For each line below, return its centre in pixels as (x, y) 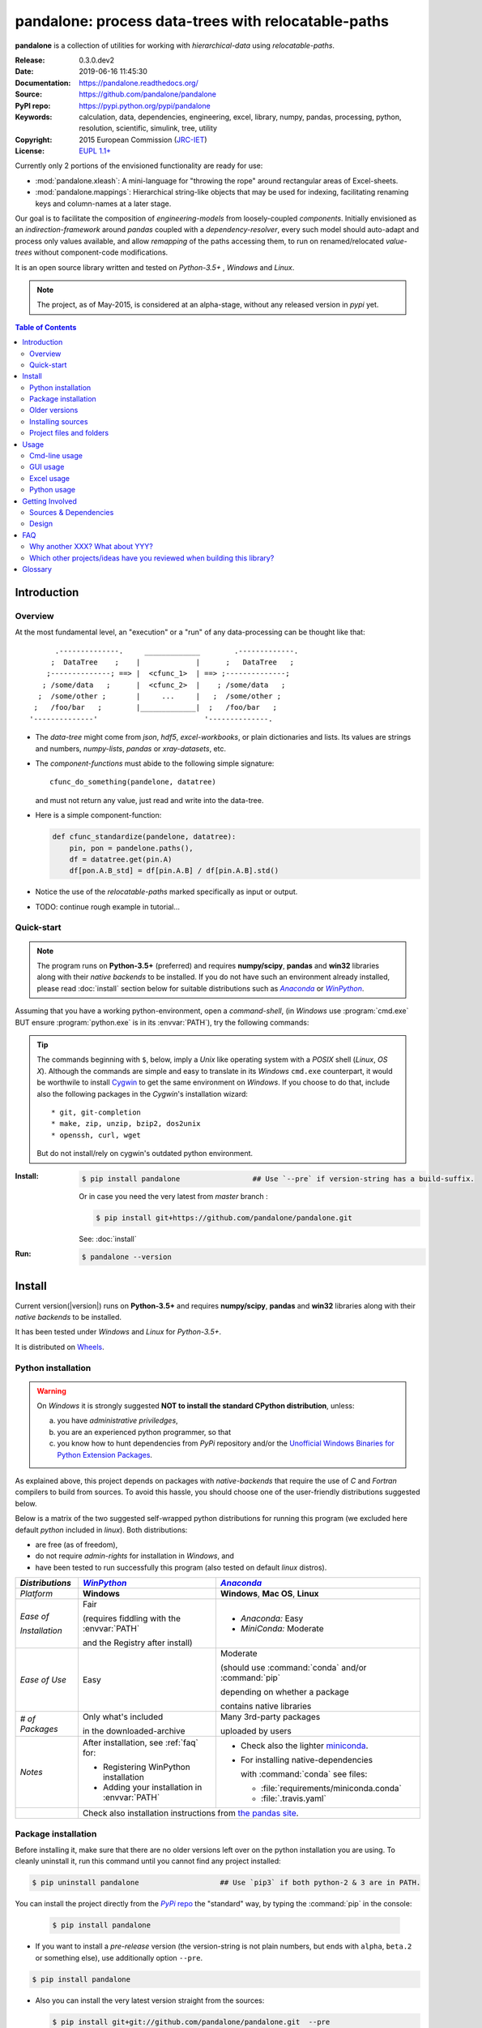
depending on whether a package (285, 1692)
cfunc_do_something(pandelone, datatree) (133, 782)
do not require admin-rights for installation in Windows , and (135, 1556)
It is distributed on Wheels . (60, 1347)
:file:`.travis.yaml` (294, 1798)
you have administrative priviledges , (117, 1420)
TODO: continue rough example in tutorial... (108, 907)
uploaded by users (256, 1731)
